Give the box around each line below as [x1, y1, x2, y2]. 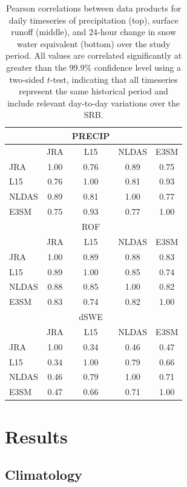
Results [5, 423, 68, 448]
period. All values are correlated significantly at [5, 49, 182, 62]
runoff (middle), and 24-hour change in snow [11, 25, 177, 38]
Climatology [5, 465, 82, 484]
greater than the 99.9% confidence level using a [6, 60, 181, 73]
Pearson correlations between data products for [6, 2, 182, 14]
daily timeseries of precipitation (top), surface [8, 13, 179, 26]
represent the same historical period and [19, 85, 168, 97]
